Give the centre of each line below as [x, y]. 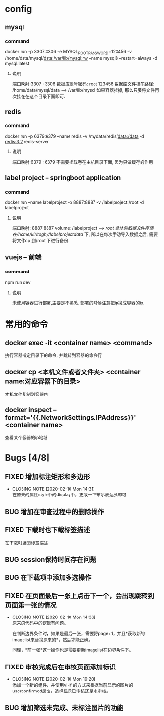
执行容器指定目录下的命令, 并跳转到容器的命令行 [53, 355]
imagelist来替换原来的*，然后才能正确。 [52, 640]
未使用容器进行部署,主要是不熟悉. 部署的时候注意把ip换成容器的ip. [78, 303]
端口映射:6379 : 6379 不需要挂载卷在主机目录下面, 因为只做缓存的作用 [82, 162]
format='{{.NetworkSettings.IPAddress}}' [70, 417]
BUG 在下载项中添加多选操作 [48, 578]
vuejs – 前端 [23, 258]
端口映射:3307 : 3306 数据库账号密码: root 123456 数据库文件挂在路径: [83, 84]
